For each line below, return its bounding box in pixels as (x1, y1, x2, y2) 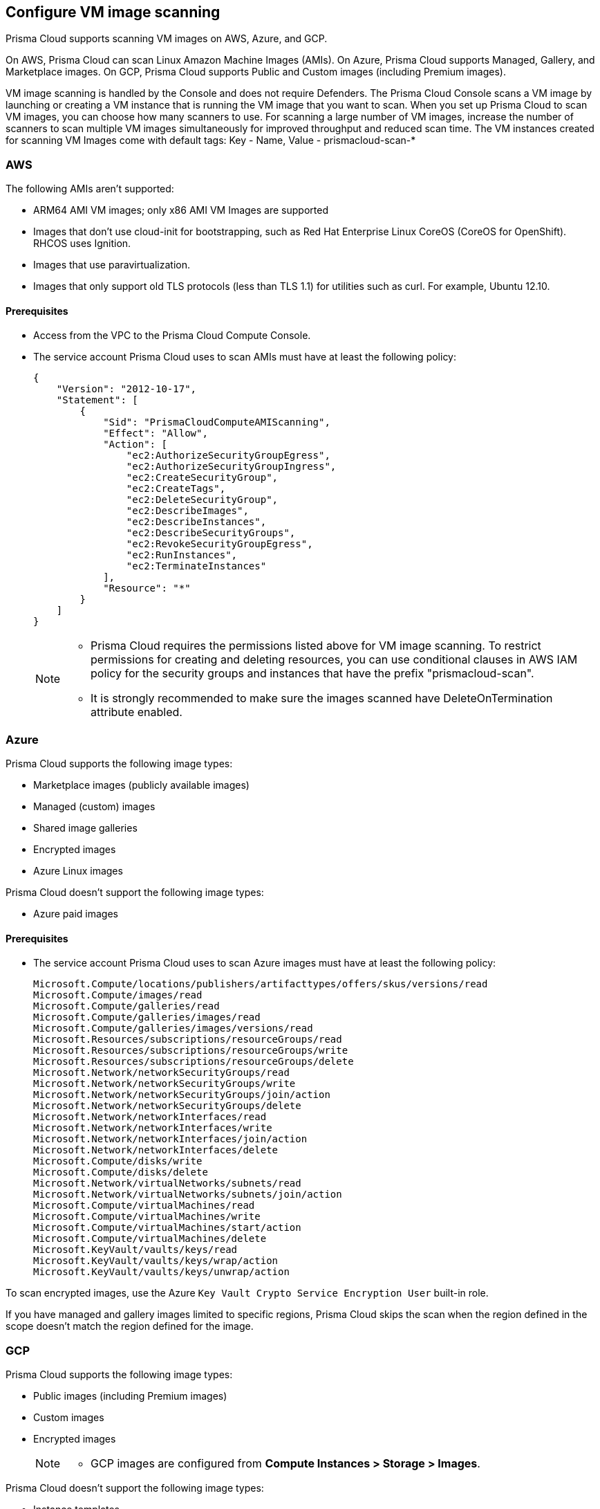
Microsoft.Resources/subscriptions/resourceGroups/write (33, 1045, 348, 1057)
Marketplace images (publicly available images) (33, 779, 250, 792)
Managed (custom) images (33, 801, 156, 813)
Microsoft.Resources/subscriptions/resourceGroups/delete (33, 1056, 354, 1068)
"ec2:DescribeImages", (126, 505, 249, 517)
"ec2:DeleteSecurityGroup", (126, 494, 279, 506)
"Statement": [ (56, 394, 138, 406)
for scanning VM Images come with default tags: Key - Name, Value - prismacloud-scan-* (6, 134, 416, 147)
